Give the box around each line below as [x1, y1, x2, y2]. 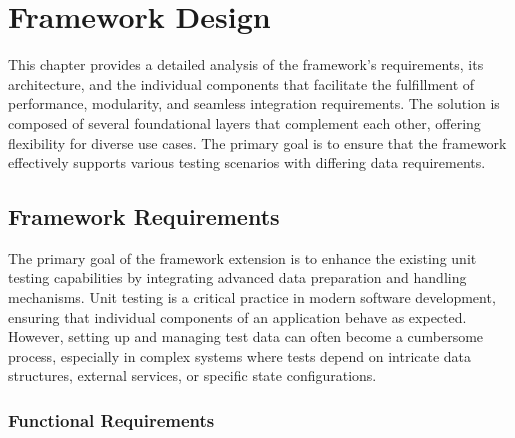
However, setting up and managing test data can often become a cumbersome [8, 326, 484, 347]
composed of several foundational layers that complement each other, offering [8, 112, 481, 133]
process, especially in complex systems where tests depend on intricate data [8, 345, 472, 366]
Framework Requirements [8, 201, 280, 232]
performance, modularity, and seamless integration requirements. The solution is [8, 93, 500, 114]
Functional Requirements [8, 407, 215, 432]
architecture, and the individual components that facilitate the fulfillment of [8, 73, 475, 94]
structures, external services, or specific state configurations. [8, 365, 377, 386]
